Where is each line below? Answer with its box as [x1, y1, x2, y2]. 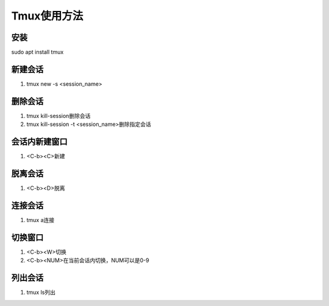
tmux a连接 [26, 216, 55, 223]
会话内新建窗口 [11, 137, 68, 147]
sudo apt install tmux [11, 49, 64, 56]
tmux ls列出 [26, 289, 56, 296]
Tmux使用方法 [11, 9, 83, 23]
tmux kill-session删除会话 [26, 112, 91, 119]
